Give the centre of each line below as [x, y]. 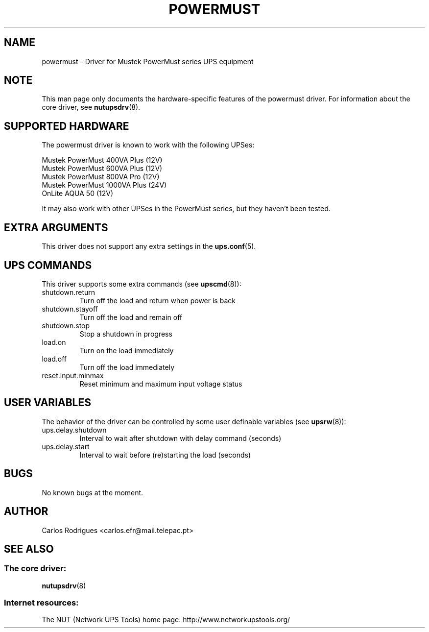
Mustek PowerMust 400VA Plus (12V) [102, 160]
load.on [54, 342]
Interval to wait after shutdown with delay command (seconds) [180, 438]
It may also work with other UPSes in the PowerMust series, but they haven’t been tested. [186, 209]
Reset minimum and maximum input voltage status [161, 384]
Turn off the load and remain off [131, 317]
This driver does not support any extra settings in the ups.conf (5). [149, 246]
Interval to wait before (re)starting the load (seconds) [165, 455]
